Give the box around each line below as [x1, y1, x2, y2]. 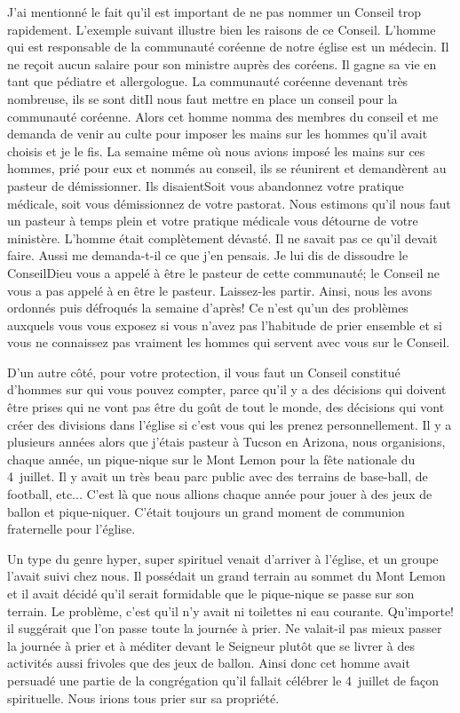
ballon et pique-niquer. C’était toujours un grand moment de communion [7, 502, 405, 520]
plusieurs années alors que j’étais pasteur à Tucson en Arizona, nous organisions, [7, 432, 446, 451]
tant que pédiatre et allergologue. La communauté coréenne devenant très [7, 72, 408, 91]
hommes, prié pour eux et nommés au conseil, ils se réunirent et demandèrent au [7, 159, 447, 178]
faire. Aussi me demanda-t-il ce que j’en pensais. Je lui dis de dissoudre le [7, 246, 408, 265]
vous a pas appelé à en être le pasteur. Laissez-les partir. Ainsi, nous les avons [7, 281, 432, 299]
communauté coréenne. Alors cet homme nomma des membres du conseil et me [7, 107, 439, 125]
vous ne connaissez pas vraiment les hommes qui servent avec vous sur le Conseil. [7, 333, 450, 352]
